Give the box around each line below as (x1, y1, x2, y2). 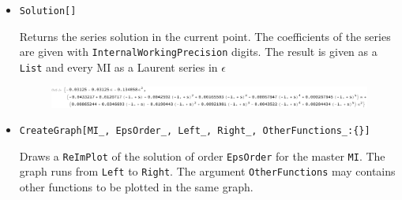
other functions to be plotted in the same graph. (19, 179, 254, 195)
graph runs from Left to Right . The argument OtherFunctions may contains (19, 163, 396, 180)
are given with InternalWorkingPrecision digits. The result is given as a (19, 43, 378, 60)
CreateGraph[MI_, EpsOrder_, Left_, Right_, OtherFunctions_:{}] (19, 125, 370, 137)
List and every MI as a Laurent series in (19, 58, 218, 75)
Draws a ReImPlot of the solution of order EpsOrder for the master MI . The (19, 147, 385, 164)
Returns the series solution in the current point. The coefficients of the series (19, 28, 391, 44)
